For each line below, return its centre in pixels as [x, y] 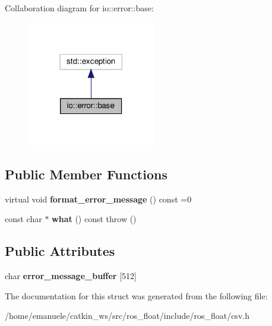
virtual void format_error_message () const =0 [98, 199]
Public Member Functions [86, 174]
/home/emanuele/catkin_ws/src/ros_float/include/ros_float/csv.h [127, 316]
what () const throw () [94, 219]
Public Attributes [60, 251]
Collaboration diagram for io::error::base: [79, 8]
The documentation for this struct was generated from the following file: [136, 295]
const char [23, 219]
